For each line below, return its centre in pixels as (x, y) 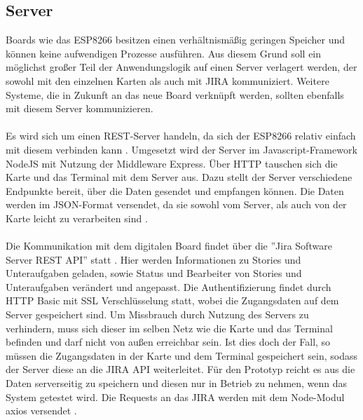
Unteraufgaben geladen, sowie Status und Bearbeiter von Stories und (154, 273)
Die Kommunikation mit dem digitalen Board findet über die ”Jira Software (169, 246)
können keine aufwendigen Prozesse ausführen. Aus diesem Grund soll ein (164, 53)
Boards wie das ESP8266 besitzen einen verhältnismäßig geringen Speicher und (176, 40)
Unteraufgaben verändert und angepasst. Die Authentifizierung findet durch (169, 286)
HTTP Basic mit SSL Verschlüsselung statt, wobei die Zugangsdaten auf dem (172, 300)
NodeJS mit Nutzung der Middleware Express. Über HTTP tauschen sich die (172, 163)
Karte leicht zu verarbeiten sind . (77, 218)
